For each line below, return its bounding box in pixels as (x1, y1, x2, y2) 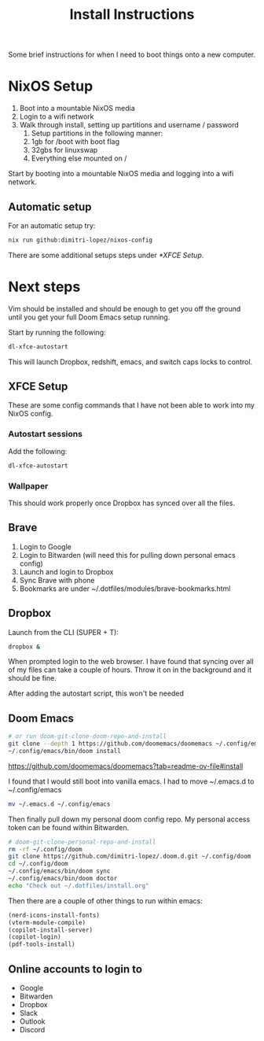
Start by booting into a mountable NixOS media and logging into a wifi (8, 169, 234, 179)
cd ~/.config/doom (8, 860, 68, 868)
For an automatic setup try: (8, 220, 96, 230)
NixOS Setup (8, 77, 93, 95)
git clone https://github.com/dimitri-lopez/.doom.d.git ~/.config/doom (8, 852, 251, 861)
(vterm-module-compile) (8, 918, 86, 926)
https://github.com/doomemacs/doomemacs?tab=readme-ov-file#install (8, 761, 244, 770)
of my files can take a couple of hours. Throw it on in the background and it (8, 665, 252, 674)
